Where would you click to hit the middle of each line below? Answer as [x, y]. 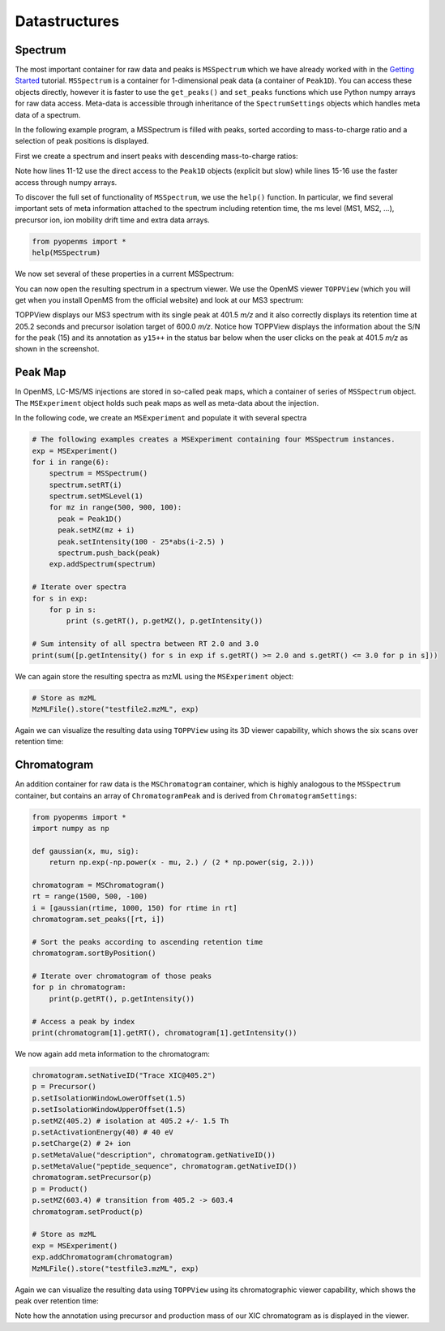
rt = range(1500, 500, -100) [90, 896]
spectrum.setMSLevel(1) [96, 496]
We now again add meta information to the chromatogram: [113, 1053]
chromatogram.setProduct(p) [88, 1212]
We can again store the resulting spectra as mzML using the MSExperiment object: [154, 676]
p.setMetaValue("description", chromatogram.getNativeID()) [154, 1155]
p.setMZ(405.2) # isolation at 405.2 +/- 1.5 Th [131, 1121]
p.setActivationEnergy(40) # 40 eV [103, 1132]
